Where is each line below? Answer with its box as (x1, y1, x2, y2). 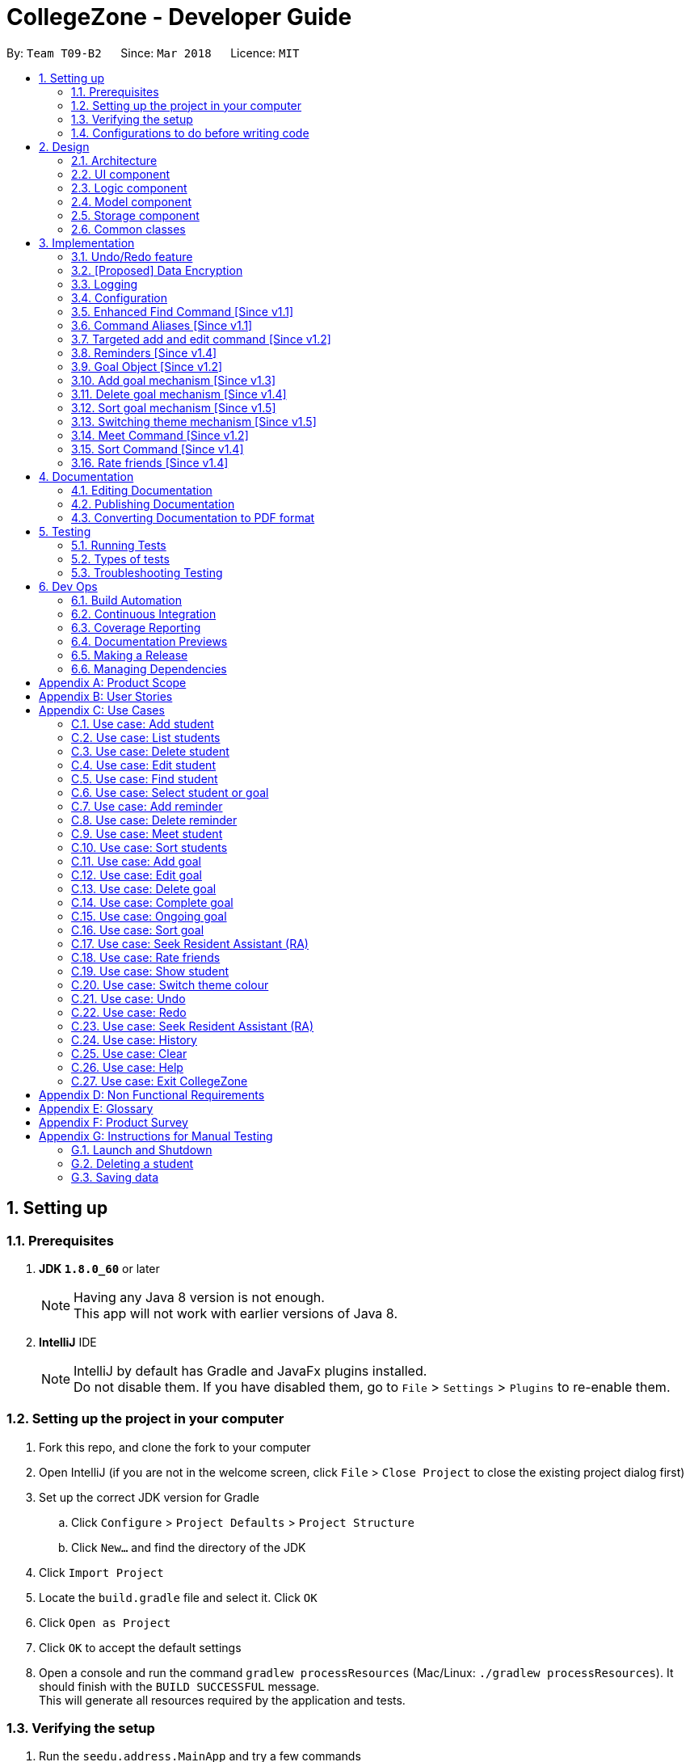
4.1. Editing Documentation (71, 483, 212, 497)
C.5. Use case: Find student (71, 771, 218, 786)
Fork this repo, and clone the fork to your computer (39, 1440, 311, 1454)
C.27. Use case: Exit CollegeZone (71, 1073, 248, 1088)
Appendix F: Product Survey (39, 1115, 188, 1129)
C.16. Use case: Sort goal (71, 922, 204, 937)
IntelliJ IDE (39, 1334, 97, 1349)
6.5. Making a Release (71, 647, 188, 662)
